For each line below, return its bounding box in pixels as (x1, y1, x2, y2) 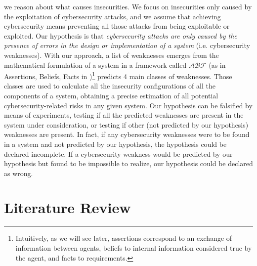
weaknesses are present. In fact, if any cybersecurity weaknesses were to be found (4, 129, 250, 139)
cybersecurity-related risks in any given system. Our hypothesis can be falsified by (4, 100, 253, 110)
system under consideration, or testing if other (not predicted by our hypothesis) (4, 119, 249, 130)
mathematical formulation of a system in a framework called (4, 59, 187, 70)
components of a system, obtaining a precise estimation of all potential (4, 90, 218, 100)
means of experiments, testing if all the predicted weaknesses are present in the (4, 110, 244, 120)
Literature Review (4, 197, 131, 217)
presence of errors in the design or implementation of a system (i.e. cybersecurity (4, 40, 250, 50)
